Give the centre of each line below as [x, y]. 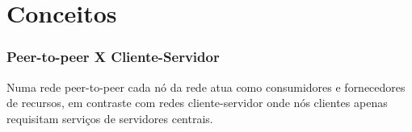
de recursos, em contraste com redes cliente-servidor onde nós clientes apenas [197, 103]
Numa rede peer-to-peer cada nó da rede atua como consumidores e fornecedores [206, 87]
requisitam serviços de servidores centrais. [110, 118]
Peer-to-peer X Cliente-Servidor [113, 57]
